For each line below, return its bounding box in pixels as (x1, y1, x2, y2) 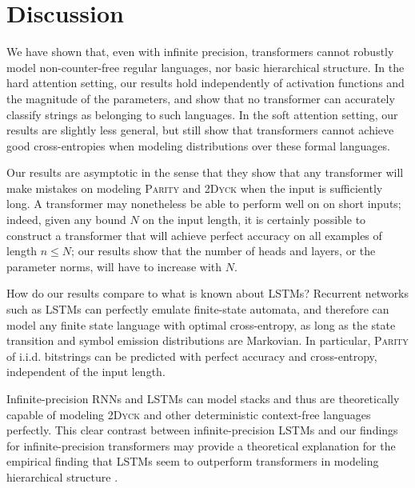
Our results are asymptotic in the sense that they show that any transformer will (6, 164, 404, 181)
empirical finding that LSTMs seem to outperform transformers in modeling (6, 453, 379, 470)
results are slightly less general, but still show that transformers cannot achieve (6, 122, 394, 138)
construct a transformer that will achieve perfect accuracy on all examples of (6, 226, 382, 243)
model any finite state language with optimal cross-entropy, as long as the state (6, 316, 396, 333)
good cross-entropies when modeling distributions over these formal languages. (6, 137, 390, 154)
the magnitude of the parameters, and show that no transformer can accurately (6, 90, 395, 106)
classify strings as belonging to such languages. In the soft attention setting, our (6, 106, 398, 122)
